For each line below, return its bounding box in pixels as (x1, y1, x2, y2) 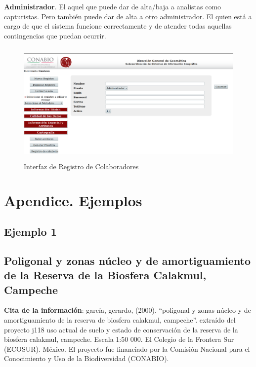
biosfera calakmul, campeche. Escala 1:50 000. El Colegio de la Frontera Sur (4, 334, 234, 344)
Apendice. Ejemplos (4, 190, 142, 210)
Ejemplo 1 (4, 224, 57, 239)
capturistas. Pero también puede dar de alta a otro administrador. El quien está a (4, 11, 252, 21)
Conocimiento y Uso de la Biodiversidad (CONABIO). (4, 353, 169, 364)
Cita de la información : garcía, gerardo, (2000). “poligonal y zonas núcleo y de (4, 305, 251, 315)
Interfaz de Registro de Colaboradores (24, 161, 139, 171)
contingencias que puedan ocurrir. (4, 30, 106, 40)
